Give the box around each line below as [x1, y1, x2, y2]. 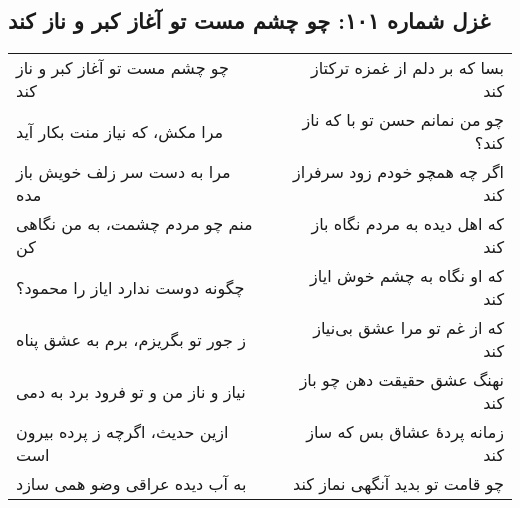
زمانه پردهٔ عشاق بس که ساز [306, 420, 504, 444]
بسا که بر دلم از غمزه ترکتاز [310, 56, 504, 80]
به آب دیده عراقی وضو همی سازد [16, 472, 247, 496]
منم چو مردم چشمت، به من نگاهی [16, 212, 253, 236]
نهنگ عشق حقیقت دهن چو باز [299, 368, 504, 392]
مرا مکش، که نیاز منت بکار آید [16, 119, 224, 143]
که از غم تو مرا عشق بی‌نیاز [313, 316, 504, 340]
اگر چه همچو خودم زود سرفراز [293, 160, 504, 184]
